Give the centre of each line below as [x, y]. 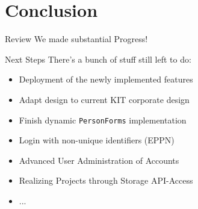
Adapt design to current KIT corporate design [104, 99]
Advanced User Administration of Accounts [99, 160]
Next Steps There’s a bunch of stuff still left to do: [98, 59]
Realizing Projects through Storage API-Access [106, 180]
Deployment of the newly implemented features [106, 79]
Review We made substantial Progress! [76, 39]
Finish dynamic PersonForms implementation [103, 120]
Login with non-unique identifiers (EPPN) [97, 140]
